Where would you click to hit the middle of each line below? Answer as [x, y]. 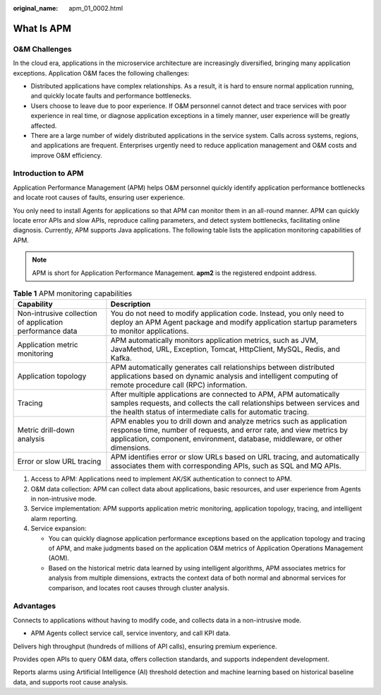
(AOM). [59, 558]
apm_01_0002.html [96, 8]
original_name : [36, 8]
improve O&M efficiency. [66, 155]
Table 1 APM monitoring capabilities [73, 293]
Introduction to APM [48, 173]
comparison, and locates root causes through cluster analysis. [139, 588]
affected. [44, 125]
